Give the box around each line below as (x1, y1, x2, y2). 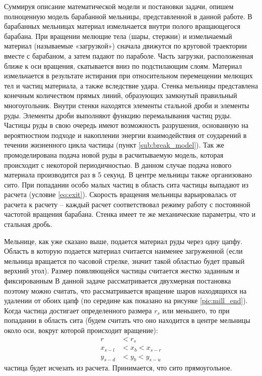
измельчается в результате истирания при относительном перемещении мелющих (4, 70, 253, 81)
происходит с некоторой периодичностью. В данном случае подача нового (4, 159, 232, 170)
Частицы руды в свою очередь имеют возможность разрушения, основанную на (4, 120, 248, 130)
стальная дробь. (4, 219, 52, 229)
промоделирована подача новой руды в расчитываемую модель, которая (4, 149, 224, 160)
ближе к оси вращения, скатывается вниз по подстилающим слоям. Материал (4, 60, 242, 71)
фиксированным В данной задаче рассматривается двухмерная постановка (4, 275, 231, 286)
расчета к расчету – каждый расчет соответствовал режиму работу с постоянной (4, 199, 250, 209)
